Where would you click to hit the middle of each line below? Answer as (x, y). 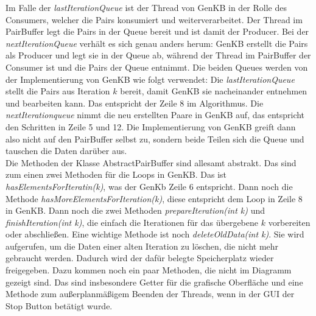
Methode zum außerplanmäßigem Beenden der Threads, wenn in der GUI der (150, 294)
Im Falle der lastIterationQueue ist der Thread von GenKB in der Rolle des (146, 7)
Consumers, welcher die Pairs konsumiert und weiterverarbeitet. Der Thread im (154, 19)
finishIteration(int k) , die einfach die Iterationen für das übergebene (132, 222)
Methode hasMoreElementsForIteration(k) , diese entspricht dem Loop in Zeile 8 (154, 198)
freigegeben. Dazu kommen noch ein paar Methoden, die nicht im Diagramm (149, 270)
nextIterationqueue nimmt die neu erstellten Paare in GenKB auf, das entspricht (155, 115)
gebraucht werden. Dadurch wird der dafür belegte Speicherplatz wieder (140, 258)
